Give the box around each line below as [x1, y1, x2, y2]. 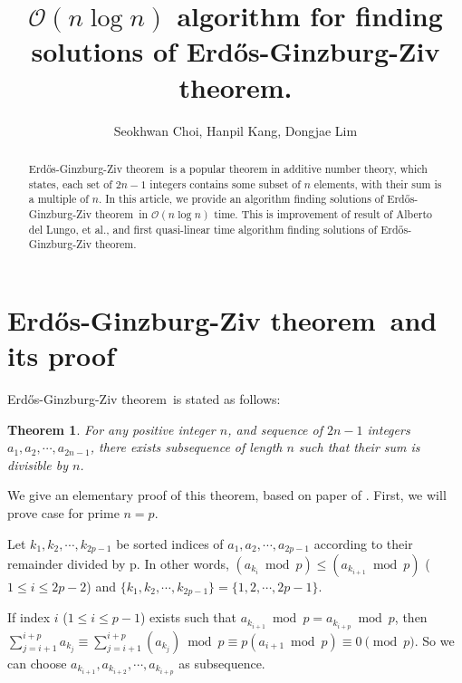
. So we [414, 630, 455, 649]
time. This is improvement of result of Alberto [214, 206, 432, 221]
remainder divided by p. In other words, [7, 553, 229, 572]
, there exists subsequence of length [90, 438, 283, 457]
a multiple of [28, 191, 89, 207]
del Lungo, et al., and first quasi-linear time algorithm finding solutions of [28, 221, 378, 236]
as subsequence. [178, 653, 265, 672]
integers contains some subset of [149, 176, 301, 191]
